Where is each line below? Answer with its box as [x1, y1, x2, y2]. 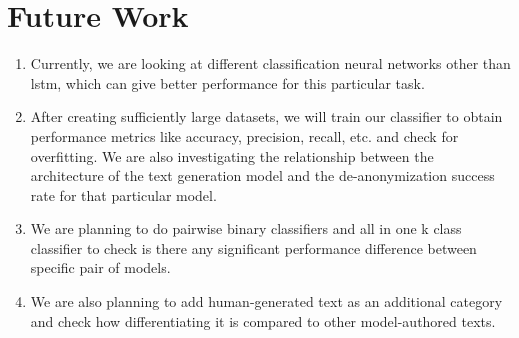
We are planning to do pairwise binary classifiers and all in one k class [30, 218, 462, 239]
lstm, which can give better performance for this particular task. [30, 72, 425, 93]
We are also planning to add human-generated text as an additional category [30, 291, 503, 312]
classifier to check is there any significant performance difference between [30, 237, 477, 258]
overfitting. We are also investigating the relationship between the [30, 145, 434, 166]
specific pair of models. [30, 257, 171, 278]
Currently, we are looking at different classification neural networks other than [30, 53, 511, 74]
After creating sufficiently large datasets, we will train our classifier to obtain [30, 106, 503, 127]
